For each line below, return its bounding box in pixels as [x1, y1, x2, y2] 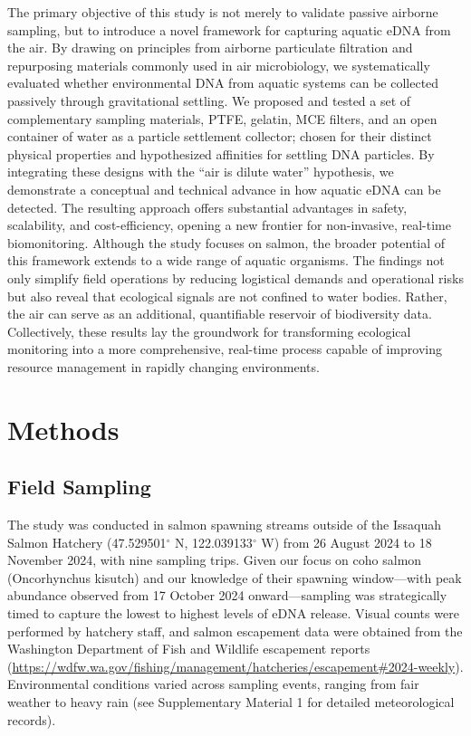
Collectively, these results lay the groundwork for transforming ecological [7, 321, 411, 340]
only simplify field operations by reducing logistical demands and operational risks [7, 268, 464, 287]
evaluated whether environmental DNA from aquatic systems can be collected [7, 73, 439, 92]
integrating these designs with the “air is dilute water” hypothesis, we [7, 162, 394, 181]
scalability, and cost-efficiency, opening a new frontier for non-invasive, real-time [7, 215, 451, 234]
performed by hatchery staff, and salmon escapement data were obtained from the [7, 621, 463, 640]
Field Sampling [7, 473, 151, 501]
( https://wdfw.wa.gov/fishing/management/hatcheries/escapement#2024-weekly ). [7, 656, 464, 675]
